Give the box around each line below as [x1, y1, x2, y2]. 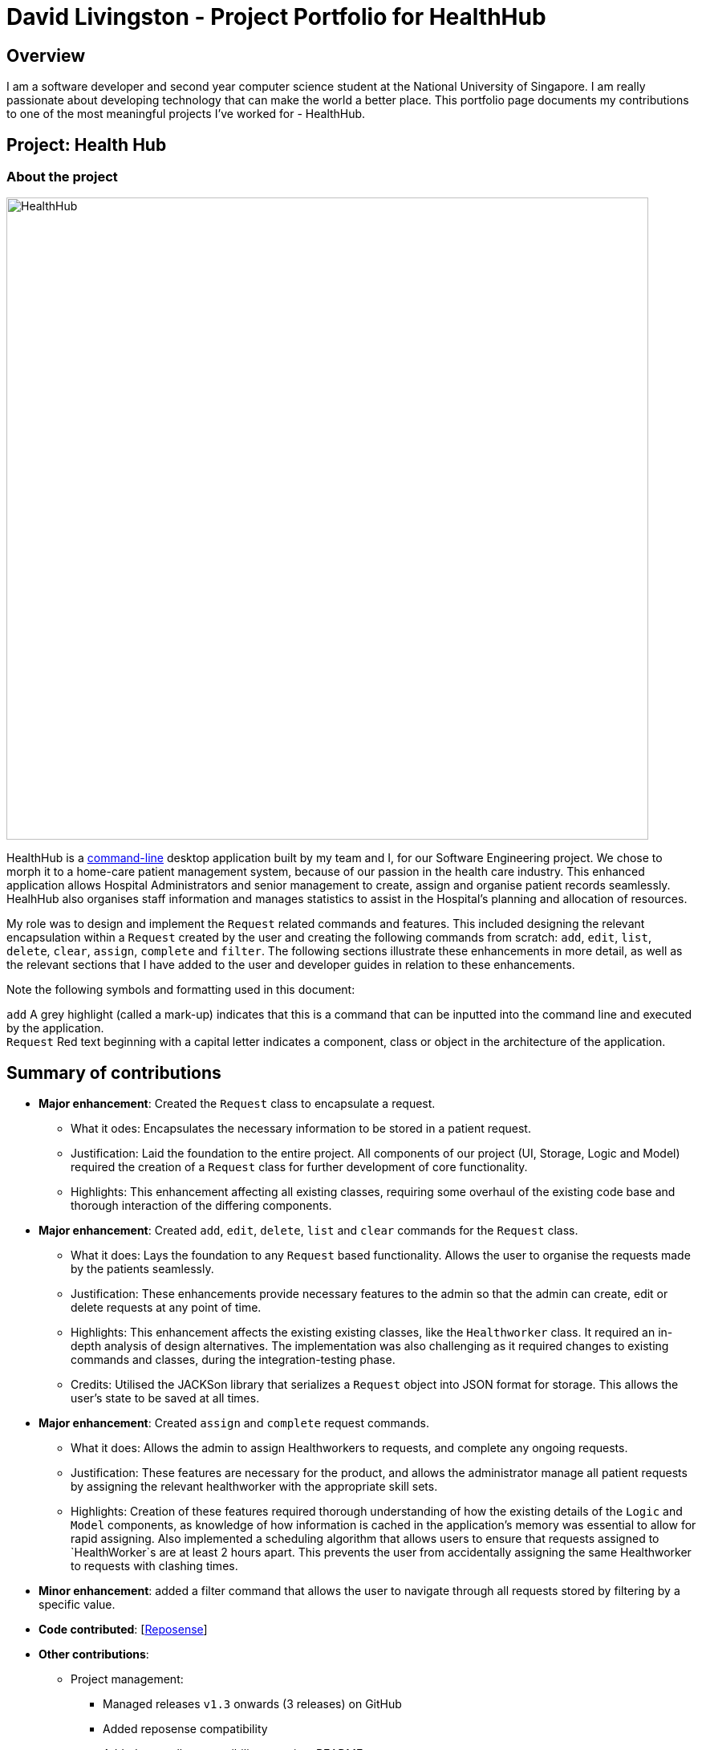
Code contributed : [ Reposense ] [39, 1622, 208, 1637]
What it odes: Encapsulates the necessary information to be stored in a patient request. [71, 1121, 531, 1136]
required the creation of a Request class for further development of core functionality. [71, 1160, 528, 1174]
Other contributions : [39, 1647, 149, 1662]
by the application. [6, 1021, 104, 1036]
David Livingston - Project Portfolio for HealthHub [6, 3, 546, 31]
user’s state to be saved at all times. [71, 1391, 260, 1406]
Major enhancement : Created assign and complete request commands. [39, 1416, 429, 1431]
